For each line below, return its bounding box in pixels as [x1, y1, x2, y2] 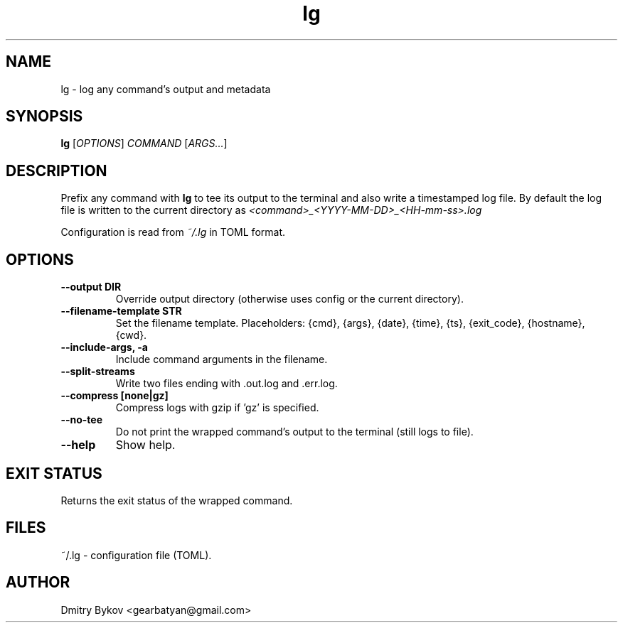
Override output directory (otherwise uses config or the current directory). [115, 293, 464, 305]
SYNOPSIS [6, 107, 83, 126]
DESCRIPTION [6, 161, 107, 180]
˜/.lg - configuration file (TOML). [60, 548, 212, 561]
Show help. [115, 438, 176, 453]
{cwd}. [115, 329, 147, 342]
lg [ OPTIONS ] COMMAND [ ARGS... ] [60, 137, 228, 150]
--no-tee [60, 413, 103, 426]
